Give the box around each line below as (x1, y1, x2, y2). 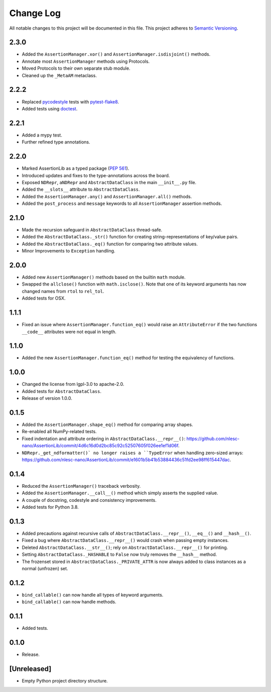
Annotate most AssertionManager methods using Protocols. (22, 58, 150, 64)
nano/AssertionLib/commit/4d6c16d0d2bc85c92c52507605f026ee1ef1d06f (22, 443, 179, 449)
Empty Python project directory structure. (22, 677, 108, 683)
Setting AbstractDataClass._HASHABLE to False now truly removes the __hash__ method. (22, 551, 217, 558)
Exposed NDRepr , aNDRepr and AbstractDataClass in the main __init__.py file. (22, 179, 197, 185)
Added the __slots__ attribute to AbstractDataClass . (22, 186, 140, 193)
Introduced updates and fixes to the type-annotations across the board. (22, 172, 170, 178)
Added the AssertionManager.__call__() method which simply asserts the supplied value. (22, 490, 218, 496)
